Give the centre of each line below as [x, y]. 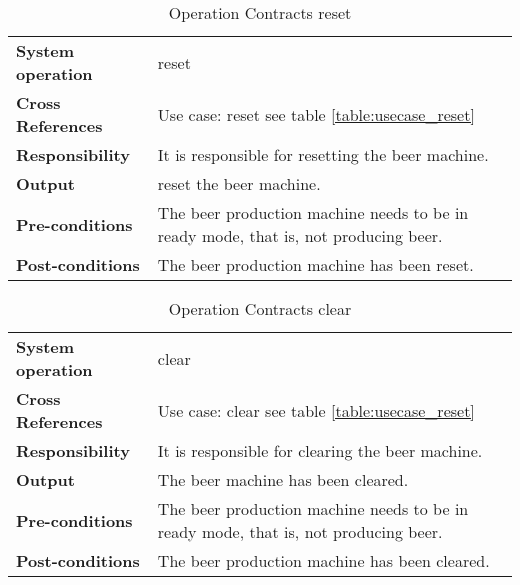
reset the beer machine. [239, 183]
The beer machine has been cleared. [283, 479]
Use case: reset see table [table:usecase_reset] [316, 114]
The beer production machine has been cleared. [323, 560]
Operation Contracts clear [260, 308]
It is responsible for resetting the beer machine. [323, 154]
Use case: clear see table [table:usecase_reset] [316, 410]
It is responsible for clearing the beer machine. [320, 450]
